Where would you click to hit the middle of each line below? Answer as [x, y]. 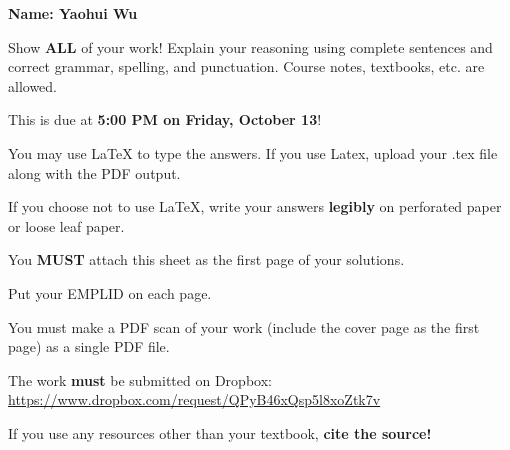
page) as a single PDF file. [89, 346]
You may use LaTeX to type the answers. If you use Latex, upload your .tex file [253, 152]
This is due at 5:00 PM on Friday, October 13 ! [165, 119]
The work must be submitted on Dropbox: [140, 379]
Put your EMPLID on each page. [110, 292]
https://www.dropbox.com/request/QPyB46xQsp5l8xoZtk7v [194, 399]
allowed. [32, 85]
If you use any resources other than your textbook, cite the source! [220, 432]
